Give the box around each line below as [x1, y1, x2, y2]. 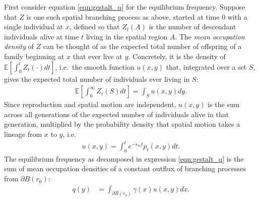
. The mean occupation [175, 31, 245, 41]
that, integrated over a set [166, 61, 247, 72]
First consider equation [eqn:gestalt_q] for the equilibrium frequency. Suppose [4, 2, 245, 12]
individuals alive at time [4, 31, 79, 41]
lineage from [4, 128, 42, 139]
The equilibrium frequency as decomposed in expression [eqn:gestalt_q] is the [4, 153, 244, 164]
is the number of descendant [149, 21, 236, 32]
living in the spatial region [86, 31, 168, 41]
